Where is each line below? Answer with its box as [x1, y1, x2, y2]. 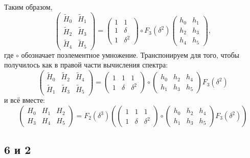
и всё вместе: [4, 95, 46, 105]
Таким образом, [4, 2, 53, 12]
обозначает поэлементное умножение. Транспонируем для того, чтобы [21, 49, 240, 60]
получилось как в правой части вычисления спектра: [4, 59, 168, 70]
